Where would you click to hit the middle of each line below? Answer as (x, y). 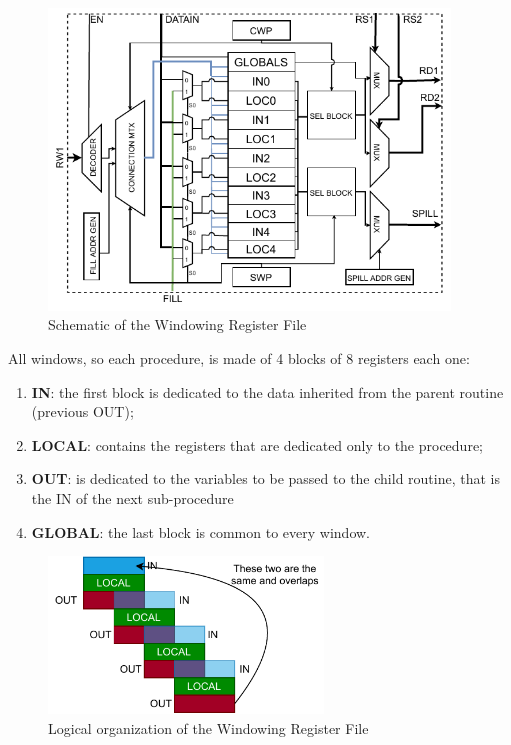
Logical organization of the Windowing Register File (208, 728)
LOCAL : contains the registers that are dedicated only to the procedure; (257, 444)
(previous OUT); (82, 411)
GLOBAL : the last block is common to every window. (200, 531)
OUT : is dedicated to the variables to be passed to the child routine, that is (265, 478)
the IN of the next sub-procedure (132, 498)
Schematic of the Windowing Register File (177, 324)
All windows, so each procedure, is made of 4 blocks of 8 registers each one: (239, 358)
